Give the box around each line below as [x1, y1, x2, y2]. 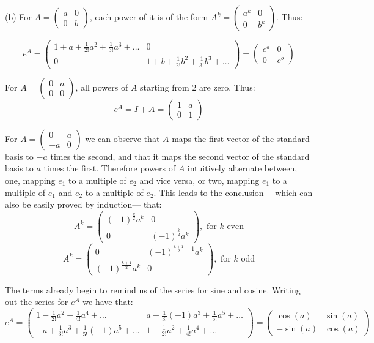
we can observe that [85, 132, 160, 145]
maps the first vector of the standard [172, 132, 310, 145]
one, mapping [5, 174, 56, 186]
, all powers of [75, 80, 128, 93]
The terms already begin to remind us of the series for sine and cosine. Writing [5, 283, 301, 296]
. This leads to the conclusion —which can [153, 186, 313, 198]
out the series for [5, 295, 68, 308]
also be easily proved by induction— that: [5, 198, 162, 211]
